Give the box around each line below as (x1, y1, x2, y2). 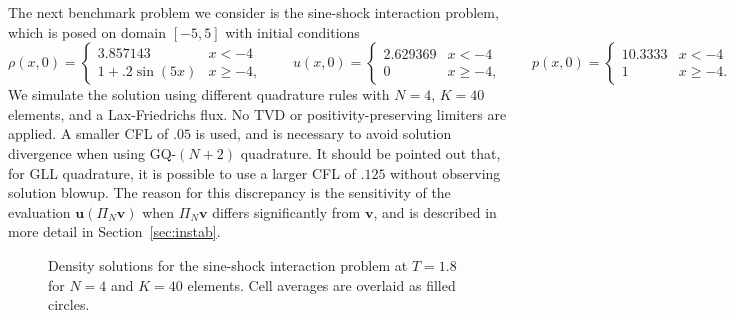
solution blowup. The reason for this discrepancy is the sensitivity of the (8, 182, 451, 203)
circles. (48, 294, 90, 315)
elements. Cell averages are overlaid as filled (187, 274, 456, 295)
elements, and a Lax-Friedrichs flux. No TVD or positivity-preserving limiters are (8, 103, 507, 124)
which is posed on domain (8, 21, 167, 42)
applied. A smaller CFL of (8, 123, 169, 144)
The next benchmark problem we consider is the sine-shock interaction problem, (8, 2, 499, 22)
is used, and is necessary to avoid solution (195, 123, 452, 144)
